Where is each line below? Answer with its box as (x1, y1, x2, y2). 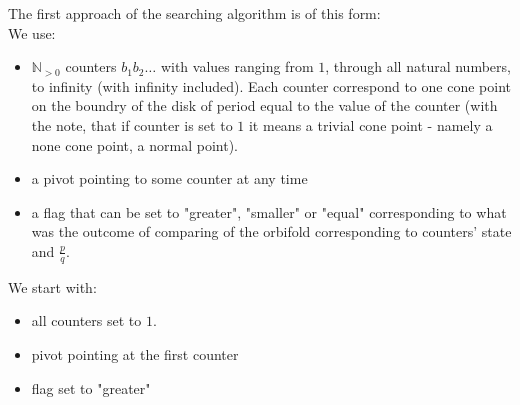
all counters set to (31, 310, 142, 331)
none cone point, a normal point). (31, 134, 238, 155)
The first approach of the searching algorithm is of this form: (8, 3, 381, 23)
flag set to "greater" (31, 377, 151, 398)
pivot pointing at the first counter (31, 343, 239, 364)
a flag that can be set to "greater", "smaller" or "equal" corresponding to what (31, 201, 507, 222)
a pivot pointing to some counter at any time (31, 168, 308, 189)
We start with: (8, 276, 97, 297)
